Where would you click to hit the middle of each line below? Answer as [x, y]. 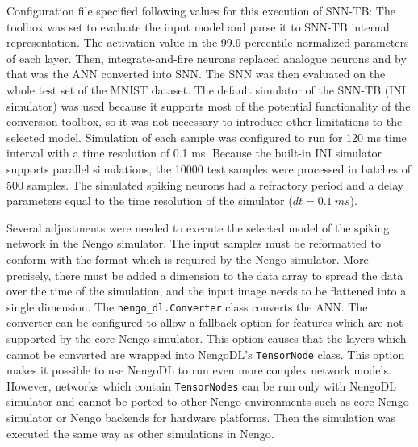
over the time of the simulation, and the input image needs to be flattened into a [207, 291]
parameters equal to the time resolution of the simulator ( [150, 201]
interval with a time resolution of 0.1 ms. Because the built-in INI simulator [194, 153]
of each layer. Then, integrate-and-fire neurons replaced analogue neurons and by [207, 58]
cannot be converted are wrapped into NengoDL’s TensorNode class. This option [206, 354]
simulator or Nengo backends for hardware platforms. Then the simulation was [201, 418]
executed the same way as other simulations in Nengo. [140, 433]
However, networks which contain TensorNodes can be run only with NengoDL [201, 385]
